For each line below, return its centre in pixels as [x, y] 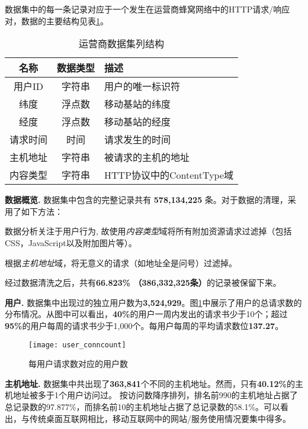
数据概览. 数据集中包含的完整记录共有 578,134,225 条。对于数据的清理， [146, 200]
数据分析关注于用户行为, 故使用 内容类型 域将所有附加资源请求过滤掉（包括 [148, 231]
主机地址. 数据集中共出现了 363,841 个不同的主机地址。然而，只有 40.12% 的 [150, 383]
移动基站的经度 [138, 122]
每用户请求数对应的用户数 [78, 364]
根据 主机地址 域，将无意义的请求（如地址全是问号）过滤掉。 [121, 262]
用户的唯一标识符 [142, 86]
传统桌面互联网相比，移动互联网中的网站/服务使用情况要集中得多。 [160, 418]
